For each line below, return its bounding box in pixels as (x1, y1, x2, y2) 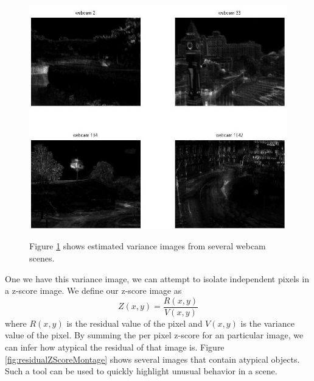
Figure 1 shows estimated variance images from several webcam (29, 240, 266, 252)
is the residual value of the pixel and (66, 316, 203, 329)
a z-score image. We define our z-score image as (5, 284, 182, 297)
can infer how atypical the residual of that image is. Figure (5, 340, 225, 353)
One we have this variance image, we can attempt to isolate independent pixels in (5, 272, 309, 285)
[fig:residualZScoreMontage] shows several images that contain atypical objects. (5, 352, 300, 365)
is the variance (240, 316, 295, 329)
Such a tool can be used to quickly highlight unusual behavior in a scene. (5, 365, 277, 377)
